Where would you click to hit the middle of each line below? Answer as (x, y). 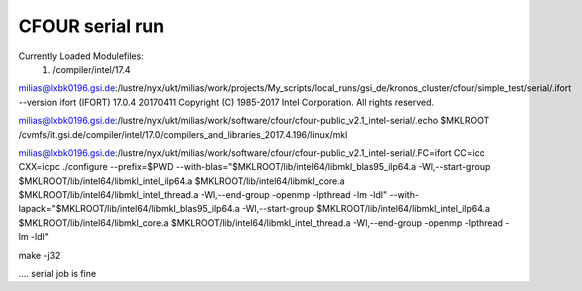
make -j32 (39, 255)
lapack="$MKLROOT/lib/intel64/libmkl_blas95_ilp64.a (129, 209)
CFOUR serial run (91, 26)
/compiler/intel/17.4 (91, 69)
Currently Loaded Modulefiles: (81, 56)
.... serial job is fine (57, 274)
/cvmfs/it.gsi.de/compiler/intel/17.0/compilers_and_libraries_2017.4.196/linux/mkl (183, 134)
